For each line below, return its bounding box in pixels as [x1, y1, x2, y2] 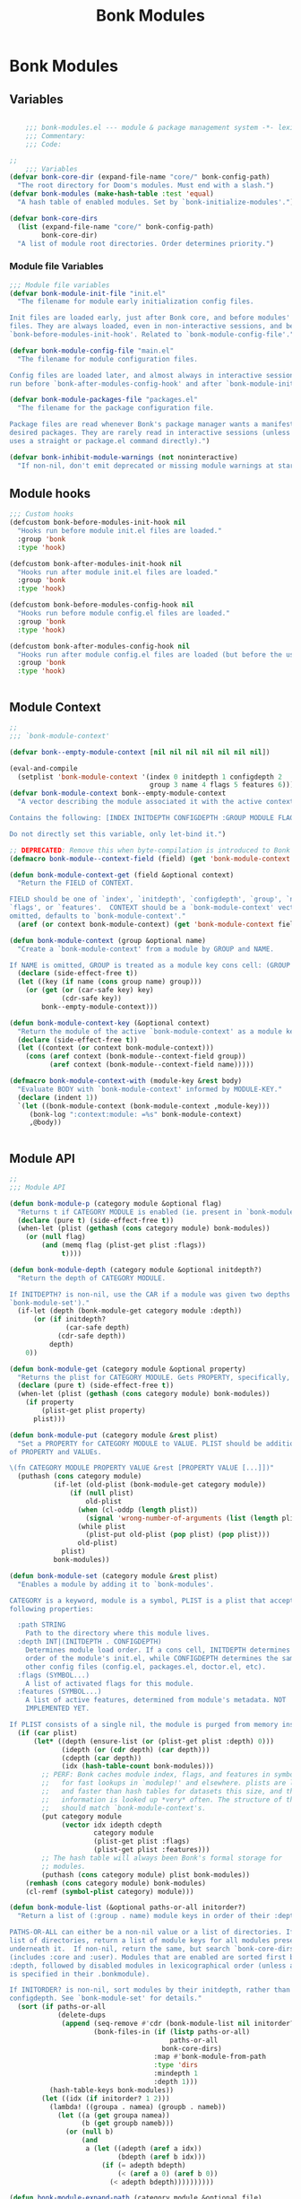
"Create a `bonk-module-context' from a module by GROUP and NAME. [17, 944, 275, 954]
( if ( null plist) [69, 1488, 134, 1498]
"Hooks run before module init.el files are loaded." [17, 527, 222, 536]
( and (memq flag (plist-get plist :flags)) [41, 1241, 206, 1250]
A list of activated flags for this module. [25, 1679, 194, 1688]
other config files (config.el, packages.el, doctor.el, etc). [25, 1662, 267, 1671]
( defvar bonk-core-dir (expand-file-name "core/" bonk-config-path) [9, 172, 271, 182]
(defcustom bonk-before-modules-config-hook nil [9, 600, 194, 610]
